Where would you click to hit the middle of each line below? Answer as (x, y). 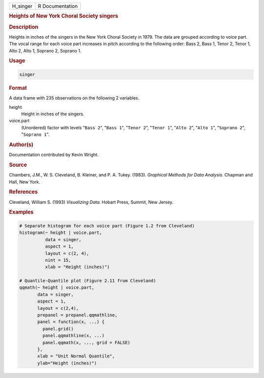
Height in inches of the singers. (53, 114)
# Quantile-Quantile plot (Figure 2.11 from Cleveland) (88, 281)
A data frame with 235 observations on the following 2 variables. (74, 98)
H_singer (22, 6)
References (23, 192)
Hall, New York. (24, 182)
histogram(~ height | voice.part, (61, 233)
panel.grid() (58, 329)
